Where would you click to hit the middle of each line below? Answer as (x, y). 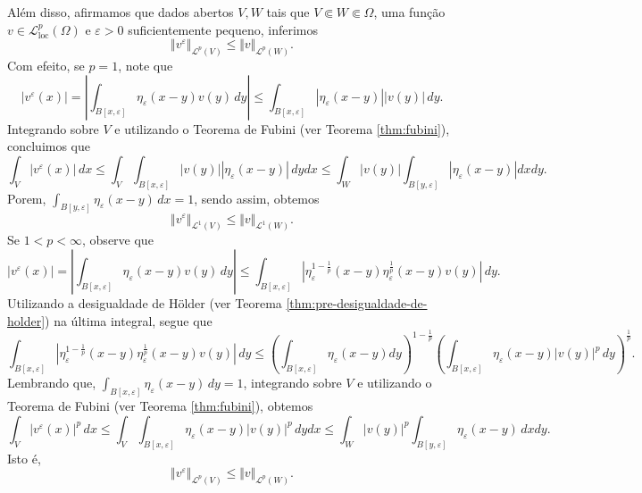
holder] (26, 320)
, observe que (118, 240)
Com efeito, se (46, 66)
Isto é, (24, 458)
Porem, (27, 198)
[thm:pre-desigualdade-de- (357, 303)
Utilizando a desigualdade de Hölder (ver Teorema (145, 303)
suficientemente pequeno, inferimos (223, 29)
